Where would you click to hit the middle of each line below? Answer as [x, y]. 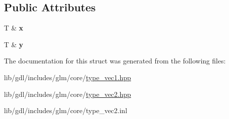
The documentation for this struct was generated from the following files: [115, 61]
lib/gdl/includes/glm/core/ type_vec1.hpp [68, 77]
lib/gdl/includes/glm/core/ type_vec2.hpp [68, 94]
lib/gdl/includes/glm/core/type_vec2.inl [66, 110]
